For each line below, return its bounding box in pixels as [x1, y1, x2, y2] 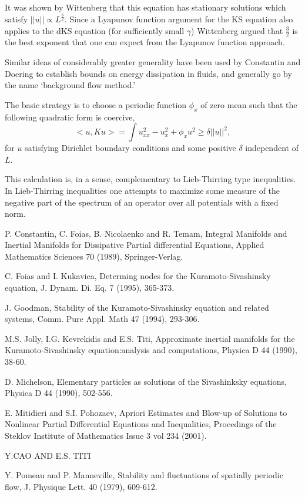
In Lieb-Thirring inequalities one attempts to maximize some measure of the [5, 184, 280, 196]
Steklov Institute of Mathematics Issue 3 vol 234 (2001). [5, 429, 207, 442]
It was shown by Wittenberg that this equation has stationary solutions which [5, 1, 286, 13]
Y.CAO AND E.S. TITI [5, 449, 91, 461]
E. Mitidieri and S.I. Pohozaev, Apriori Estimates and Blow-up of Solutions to [5, 406, 287, 418]
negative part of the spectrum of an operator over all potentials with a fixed [5, 196, 279, 208]
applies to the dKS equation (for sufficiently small [5, 24, 185, 36]
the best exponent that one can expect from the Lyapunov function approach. [5, 36, 285, 48]
